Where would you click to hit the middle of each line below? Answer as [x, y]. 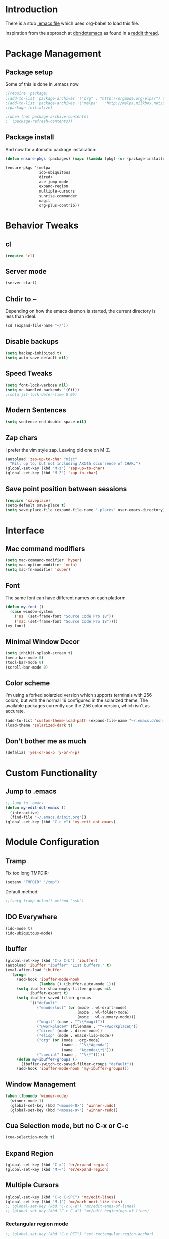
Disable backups [32, 341]
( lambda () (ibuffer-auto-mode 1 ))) [77, 984]
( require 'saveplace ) [28, 501]
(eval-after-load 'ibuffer [33, 970]
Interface [25, 530]
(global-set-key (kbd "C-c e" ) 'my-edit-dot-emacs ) [60, 822]
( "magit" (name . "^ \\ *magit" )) [71, 1022]
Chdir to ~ [21, 299]
